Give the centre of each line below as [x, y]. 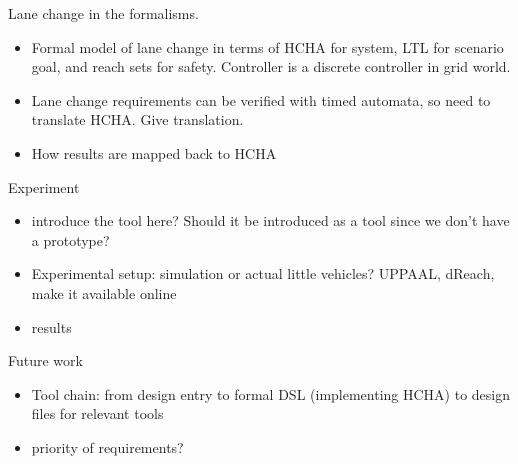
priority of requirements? [107, 446]
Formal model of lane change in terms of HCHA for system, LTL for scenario [267, 46]
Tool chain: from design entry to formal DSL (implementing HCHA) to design [271, 393]
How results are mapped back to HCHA [154, 152]
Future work [45, 360]
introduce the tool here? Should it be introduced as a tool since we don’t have [270, 220]
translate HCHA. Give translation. [137, 119]
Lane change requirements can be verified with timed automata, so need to [261, 99]
